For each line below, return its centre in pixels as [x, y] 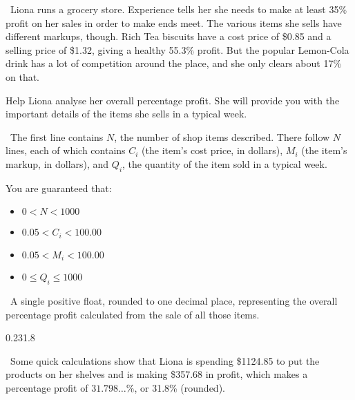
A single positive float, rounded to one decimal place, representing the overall [174, 301]
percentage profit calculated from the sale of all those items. [133, 314]
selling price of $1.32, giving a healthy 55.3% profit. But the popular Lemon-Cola [177, 49]
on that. [23, 76]
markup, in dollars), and [57, 163]
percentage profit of [47, 388]
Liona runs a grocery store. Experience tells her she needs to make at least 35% [179, 9]
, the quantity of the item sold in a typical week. [225, 163]
